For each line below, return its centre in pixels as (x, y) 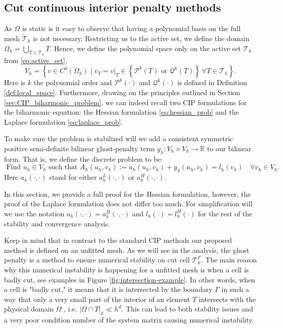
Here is (15, 82)
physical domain (29, 309)
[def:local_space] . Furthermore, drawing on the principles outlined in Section (122, 92)
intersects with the (227, 299)
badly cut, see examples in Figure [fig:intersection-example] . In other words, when (130, 279)
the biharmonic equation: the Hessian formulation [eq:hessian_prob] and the (121, 112)
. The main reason (229, 260)
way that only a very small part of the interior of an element (97, 299)
